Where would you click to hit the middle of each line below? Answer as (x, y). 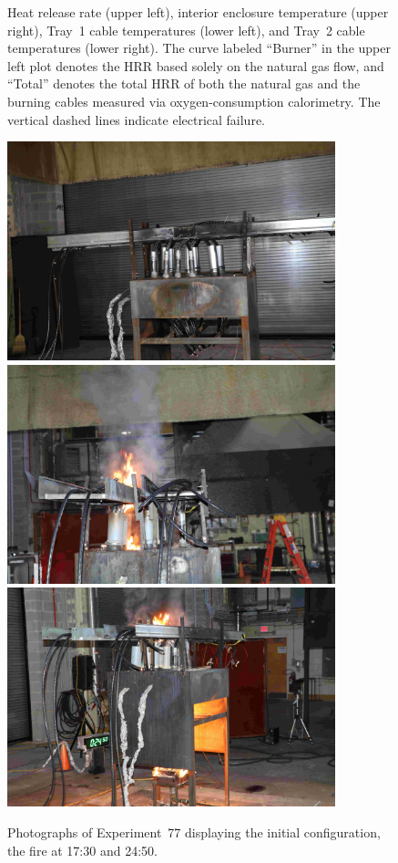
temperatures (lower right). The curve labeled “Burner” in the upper (199, 48)
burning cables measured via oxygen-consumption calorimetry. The (194, 101)
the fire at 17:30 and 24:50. (82, 850)
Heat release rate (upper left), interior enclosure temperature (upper (198, 12)
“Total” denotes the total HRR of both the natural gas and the (184, 83)
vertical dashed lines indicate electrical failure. (136, 119)
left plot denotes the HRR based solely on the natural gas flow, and (196, 65)
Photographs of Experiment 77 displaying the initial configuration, (194, 832)
